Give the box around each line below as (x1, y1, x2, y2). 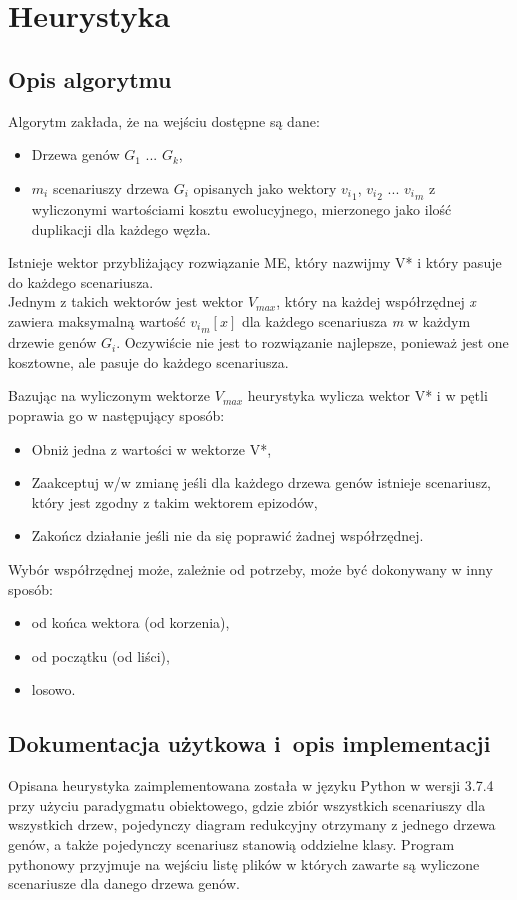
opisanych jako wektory (193, 177, 337, 198)
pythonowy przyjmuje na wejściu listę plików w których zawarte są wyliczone (8, 853, 480, 874)
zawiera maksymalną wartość (8, 310, 186, 331)
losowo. (31, 679, 76, 700)
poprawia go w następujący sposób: (8, 405, 225, 426)
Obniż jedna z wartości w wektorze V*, (31, 438, 272, 459)
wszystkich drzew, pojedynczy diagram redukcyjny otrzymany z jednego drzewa (8, 814, 496, 835)
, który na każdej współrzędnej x (276, 291, 476, 312)
